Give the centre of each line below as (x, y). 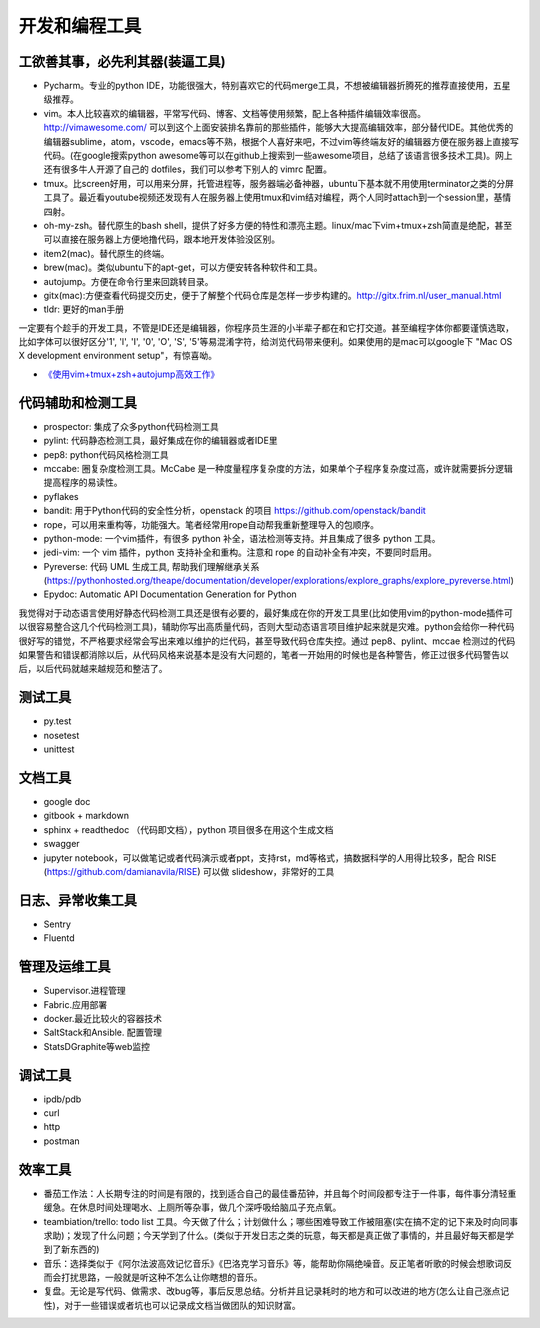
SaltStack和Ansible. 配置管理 (102, 1032)
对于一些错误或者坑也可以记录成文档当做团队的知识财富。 (183, 1305)
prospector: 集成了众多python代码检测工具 (131, 426)
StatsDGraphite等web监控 (96, 1046)
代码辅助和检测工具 (77, 402)
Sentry (57, 924)
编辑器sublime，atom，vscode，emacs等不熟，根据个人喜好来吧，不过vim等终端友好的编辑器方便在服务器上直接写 (281, 141)
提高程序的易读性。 (83, 482)
